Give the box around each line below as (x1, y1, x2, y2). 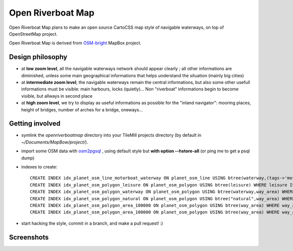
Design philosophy (9, 53, 68, 61)
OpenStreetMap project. (9, 31, 58, 37)
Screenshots (9, 233, 49, 241)
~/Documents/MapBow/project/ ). (21, 139, 88, 145)
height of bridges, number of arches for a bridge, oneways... (21, 106, 143, 112)
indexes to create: (21, 164, 58, 170)
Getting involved (9, 120, 61, 128)
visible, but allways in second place (21, 93, 93, 99)
